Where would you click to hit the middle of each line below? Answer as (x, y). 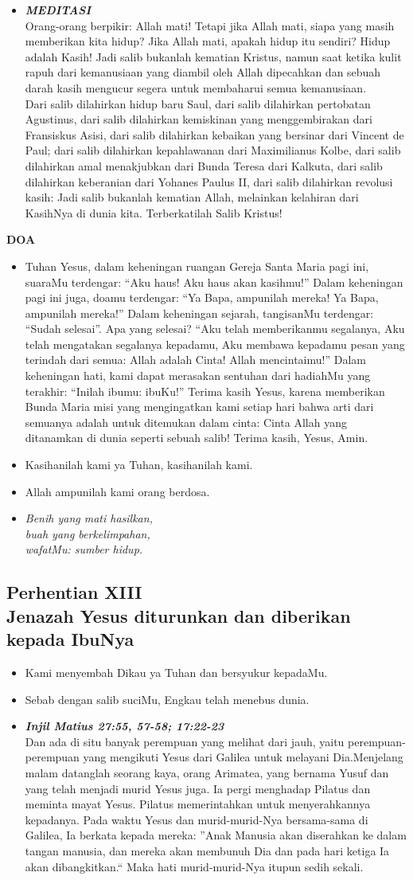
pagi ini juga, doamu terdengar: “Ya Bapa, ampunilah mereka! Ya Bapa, (202, 297)
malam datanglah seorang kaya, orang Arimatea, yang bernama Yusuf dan (207, 772)
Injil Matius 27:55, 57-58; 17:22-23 (125, 726)
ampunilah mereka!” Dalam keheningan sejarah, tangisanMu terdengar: (199, 313)
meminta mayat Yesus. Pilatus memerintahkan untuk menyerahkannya (198, 804)
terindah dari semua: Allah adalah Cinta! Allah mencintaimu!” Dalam (195, 360)
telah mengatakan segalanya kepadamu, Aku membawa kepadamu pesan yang (215, 344)
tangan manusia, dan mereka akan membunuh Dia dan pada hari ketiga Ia (207, 850)
